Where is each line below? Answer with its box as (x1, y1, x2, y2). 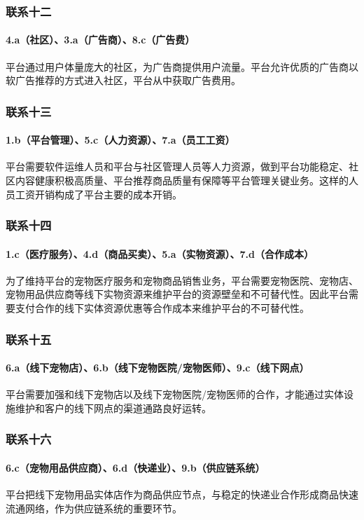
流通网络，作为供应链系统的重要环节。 (6, 500, 182, 515)
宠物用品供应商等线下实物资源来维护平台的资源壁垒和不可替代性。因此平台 (6, 287, 349, 301)
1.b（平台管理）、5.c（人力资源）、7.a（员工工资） (6, 132, 235, 147)
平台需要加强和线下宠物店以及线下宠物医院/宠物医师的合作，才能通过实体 (6, 387, 344, 402)
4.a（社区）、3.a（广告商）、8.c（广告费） (6, 32, 195, 47)
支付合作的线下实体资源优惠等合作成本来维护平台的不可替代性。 (15, 301, 309, 315)
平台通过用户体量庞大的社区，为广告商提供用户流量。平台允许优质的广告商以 (6, 59, 358, 74)
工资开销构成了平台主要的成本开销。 (15, 186, 182, 201)
